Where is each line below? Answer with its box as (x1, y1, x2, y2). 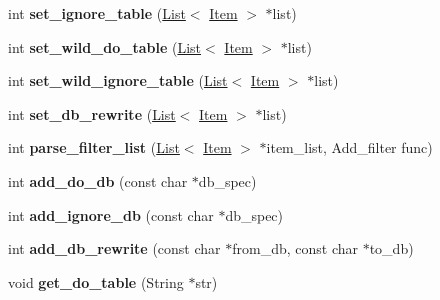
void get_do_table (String (8, 271, 184, 292)
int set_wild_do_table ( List (8, 36, 201, 57)
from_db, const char (232, 238, 359, 259)
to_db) (369, 238, 414, 259)
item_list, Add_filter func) (266, 137, 433, 158)
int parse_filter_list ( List (8, 137, 180, 158)
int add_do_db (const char (8, 170, 188, 191)
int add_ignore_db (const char (8, 204, 214, 225)
